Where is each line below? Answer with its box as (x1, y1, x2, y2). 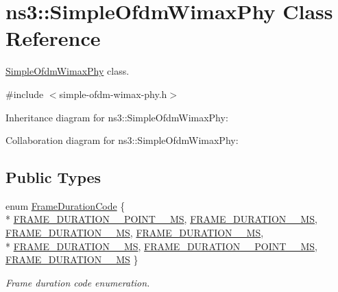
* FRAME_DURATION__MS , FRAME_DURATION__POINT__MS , (5, 239, 317, 253)
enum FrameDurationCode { (5, 198, 125, 212)
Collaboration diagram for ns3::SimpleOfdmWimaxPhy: (5, 133, 239, 147)
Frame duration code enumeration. (5, 275, 150, 289)
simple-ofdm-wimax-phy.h (59, 86, 167, 101)
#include (5, 86, 44, 101)
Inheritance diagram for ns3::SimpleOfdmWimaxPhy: (5, 110, 228, 124)
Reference (5, 24, 101, 52)
